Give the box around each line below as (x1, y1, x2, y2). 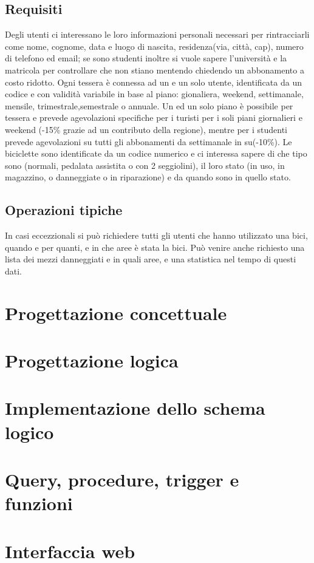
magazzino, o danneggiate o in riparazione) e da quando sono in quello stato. (5, 171, 291, 183)
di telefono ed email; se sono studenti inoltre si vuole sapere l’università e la (5, 52, 287, 64)
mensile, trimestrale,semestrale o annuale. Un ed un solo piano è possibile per (5, 99, 293, 112)
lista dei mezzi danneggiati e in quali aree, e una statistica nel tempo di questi (5, 253, 296, 265)
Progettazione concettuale (5, 300, 227, 325)
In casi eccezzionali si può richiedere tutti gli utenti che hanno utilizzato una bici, (5, 229, 308, 242)
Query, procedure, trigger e (5, 467, 239, 491)
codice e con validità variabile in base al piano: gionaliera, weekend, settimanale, (5, 87, 304, 100)
